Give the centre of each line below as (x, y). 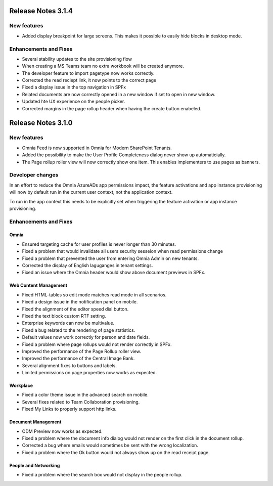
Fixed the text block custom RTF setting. (64, 316)
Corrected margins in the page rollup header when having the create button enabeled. (112, 108)
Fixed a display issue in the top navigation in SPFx (74, 87)
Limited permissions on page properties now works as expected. (89, 373)
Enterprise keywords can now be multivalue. (68, 323)
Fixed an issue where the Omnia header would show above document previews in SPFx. (114, 273)
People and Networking (35, 465)
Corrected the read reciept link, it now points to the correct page (89, 80)
